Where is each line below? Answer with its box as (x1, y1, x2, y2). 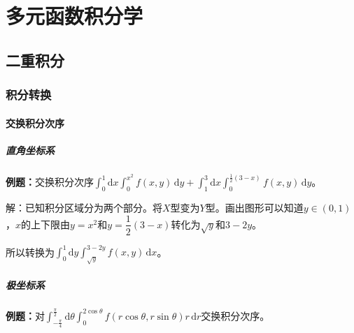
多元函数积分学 (6, 1, 143, 30)
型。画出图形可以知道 (205, 200, 304, 214)
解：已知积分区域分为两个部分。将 (6, 200, 162, 214)
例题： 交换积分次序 (6, 175, 94, 189)
